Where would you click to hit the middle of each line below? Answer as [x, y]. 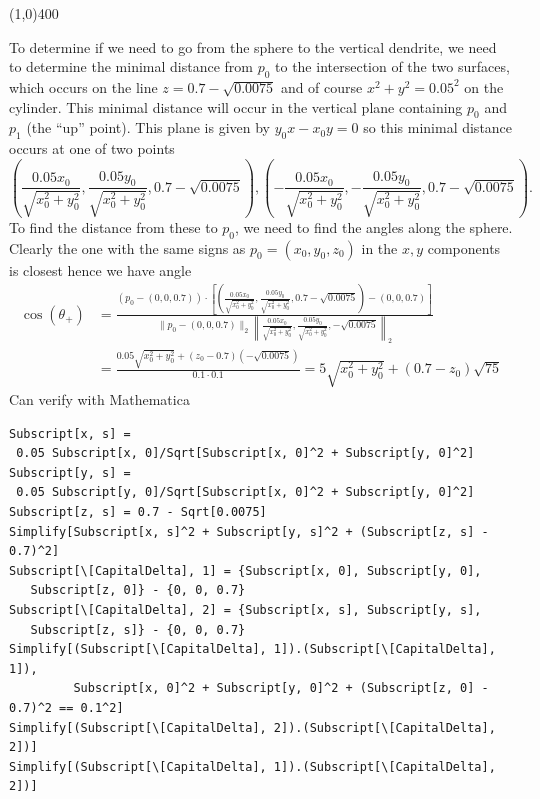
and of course [321, 86]
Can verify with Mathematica [99, 399]
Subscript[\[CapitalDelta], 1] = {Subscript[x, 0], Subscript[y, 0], [245, 570]
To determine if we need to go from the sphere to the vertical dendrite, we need [253, 46]
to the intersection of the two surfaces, [392, 66]
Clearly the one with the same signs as [127, 247]
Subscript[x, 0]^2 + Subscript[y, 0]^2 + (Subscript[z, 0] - [281, 688]
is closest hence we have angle [100, 269]
